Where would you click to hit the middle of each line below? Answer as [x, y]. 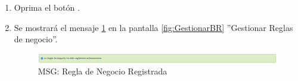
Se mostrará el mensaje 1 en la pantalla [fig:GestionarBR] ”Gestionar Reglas [153, 27]
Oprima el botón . [47, 7]
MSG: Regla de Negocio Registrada [103, 71]
